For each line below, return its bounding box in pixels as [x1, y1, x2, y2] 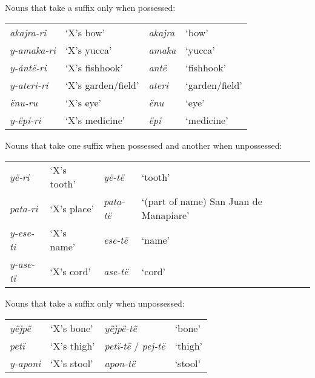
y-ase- [10, 257, 35, 272]
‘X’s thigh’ [50, 338, 95, 353]
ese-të [104, 232, 128, 247]
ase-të [104, 264, 128, 278]
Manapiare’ [141, 208, 190, 223]
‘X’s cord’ [50, 264, 91, 278]
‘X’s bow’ [65, 25, 105, 39]
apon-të [104, 356, 136, 370]
